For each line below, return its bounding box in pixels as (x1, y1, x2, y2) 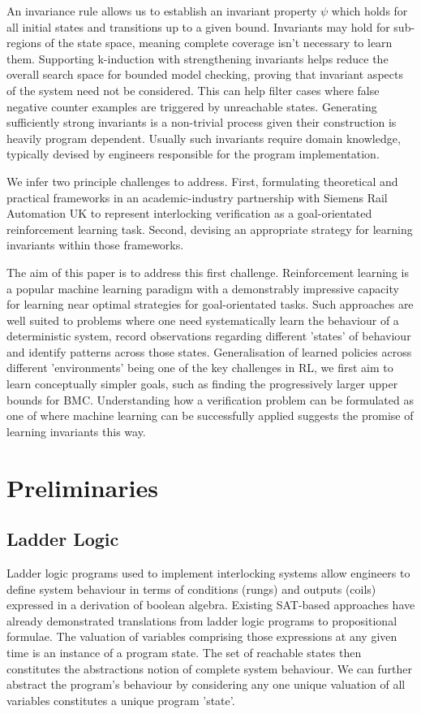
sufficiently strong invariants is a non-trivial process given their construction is (6, 114, 397, 131)
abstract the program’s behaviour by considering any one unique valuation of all (6, 676, 406, 693)
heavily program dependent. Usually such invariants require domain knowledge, (6, 129, 401, 146)
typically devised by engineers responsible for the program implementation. (6, 145, 380, 162)
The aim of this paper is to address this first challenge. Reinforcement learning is (6, 263, 409, 280)
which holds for (331, 2, 408, 19)
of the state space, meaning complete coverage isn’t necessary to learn (45, 34, 393, 51)
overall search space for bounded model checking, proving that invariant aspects (6, 66, 403, 83)
